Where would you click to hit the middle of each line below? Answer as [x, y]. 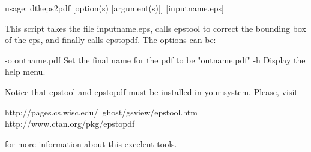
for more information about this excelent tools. [91, 143]
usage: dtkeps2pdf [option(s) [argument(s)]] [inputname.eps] [114, 8]
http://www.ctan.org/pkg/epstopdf [70, 124]
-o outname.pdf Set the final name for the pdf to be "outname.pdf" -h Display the [155, 60]
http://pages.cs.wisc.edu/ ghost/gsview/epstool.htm [101, 112]
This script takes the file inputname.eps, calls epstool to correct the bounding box [155, 28]
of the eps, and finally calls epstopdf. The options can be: [110, 40]
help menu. [25, 72]
